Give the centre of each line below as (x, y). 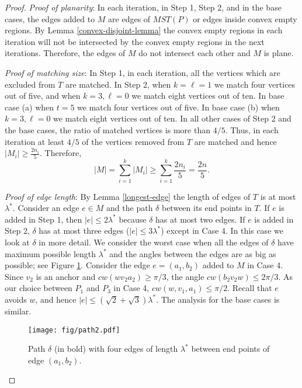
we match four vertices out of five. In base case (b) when (178, 107)
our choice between (39, 288)
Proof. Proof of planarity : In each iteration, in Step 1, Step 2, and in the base (143, 7)
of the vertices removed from (133, 141)
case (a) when (29, 107)
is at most (278, 196)
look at (17, 242)
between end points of (230, 349)
